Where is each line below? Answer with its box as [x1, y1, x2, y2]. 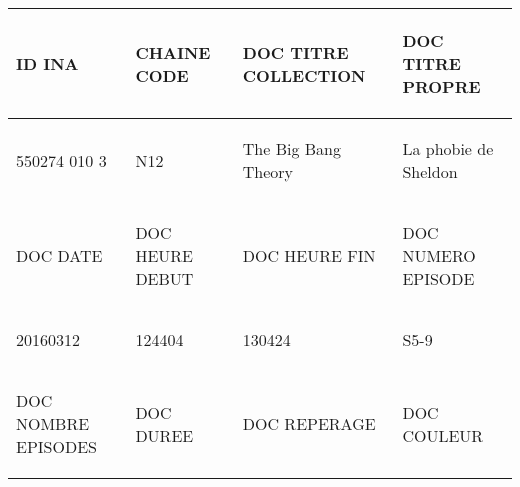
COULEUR [402, 423, 484, 447]
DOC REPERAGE [242, 412, 376, 435]
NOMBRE [16, 412, 90, 435]
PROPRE [402, 75, 481, 98]
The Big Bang [242, 137, 342, 160]
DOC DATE [16, 244, 103, 267]
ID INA [16, 52, 79, 75]
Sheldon [402, 160, 458, 183]
